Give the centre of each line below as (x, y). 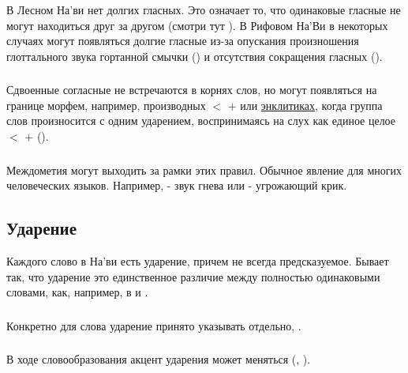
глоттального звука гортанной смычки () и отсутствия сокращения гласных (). (195, 56)
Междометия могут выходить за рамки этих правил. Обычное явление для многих (204, 170)
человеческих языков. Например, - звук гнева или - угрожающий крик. (177, 185)
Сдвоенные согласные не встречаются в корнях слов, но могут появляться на (192, 90)
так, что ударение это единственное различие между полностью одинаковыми (193, 276)
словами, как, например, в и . (77, 292)
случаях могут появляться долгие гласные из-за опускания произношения (183, 41)
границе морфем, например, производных (106, 105)
